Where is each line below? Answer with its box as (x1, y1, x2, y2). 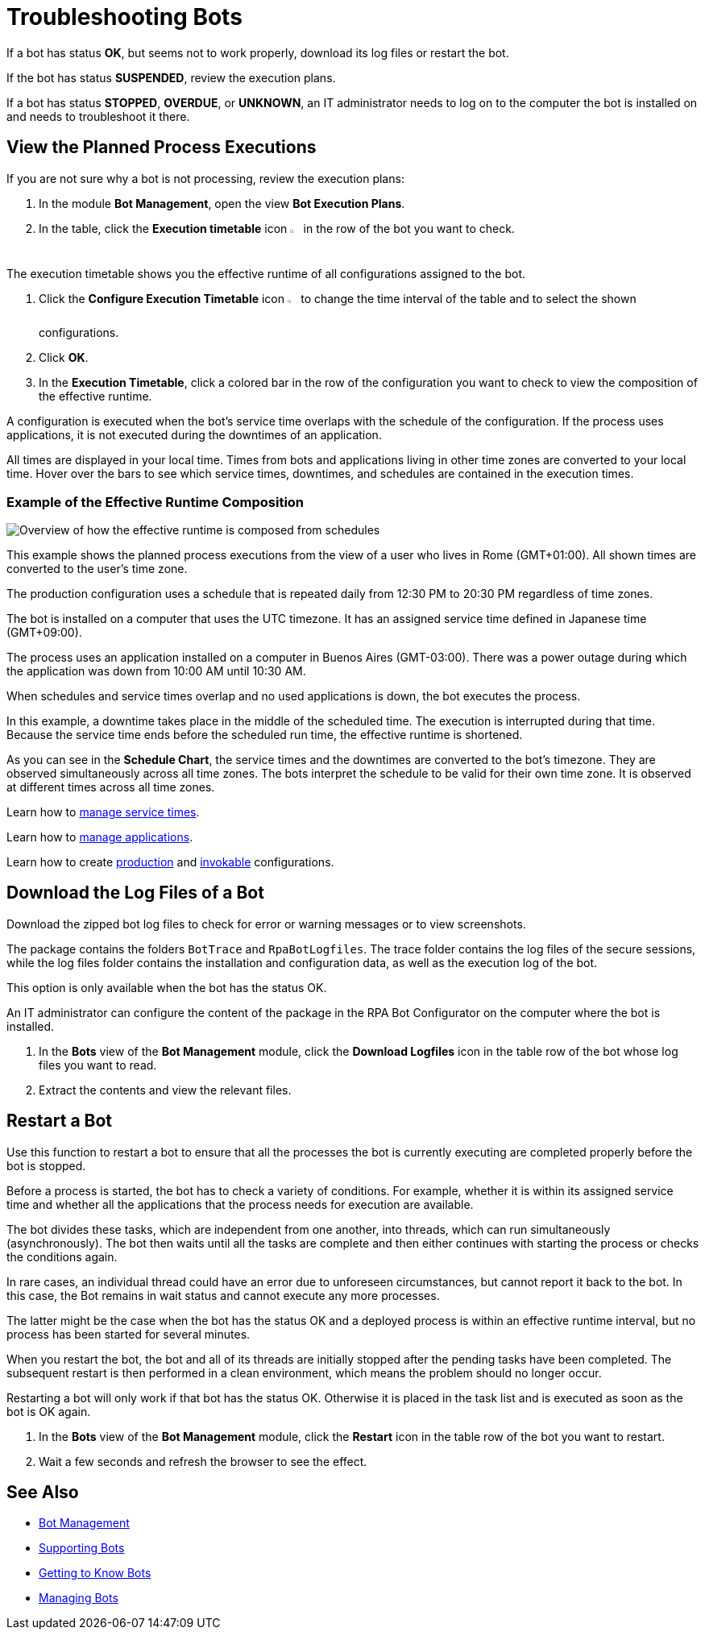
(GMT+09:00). (6, 625, 82, 639)
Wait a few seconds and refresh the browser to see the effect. (39, 1454, 367, 1468)
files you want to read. (39, 1057, 157, 1072)
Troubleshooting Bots (6, 3, 243, 31)
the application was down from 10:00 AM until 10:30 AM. (6, 663, 306, 678)
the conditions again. (6, 1249, 118, 1264)
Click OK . (39, 351, 89, 365)
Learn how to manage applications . (6, 829, 193, 844)
